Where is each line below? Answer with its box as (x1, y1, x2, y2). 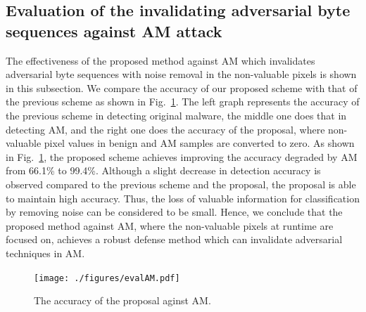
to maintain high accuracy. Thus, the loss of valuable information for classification (6, 190, 360, 205)
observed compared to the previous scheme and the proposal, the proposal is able (6, 176, 356, 191)
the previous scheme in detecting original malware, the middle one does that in (6, 108, 347, 122)
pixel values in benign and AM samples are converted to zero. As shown (44, 136, 355, 150)
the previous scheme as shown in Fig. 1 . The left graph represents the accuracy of (6, 94, 360, 109)
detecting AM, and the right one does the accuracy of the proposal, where (6, 122, 325, 136)
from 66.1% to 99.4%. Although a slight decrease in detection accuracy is (6, 163, 321, 178)
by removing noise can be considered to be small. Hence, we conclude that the (6, 204, 343, 219)
